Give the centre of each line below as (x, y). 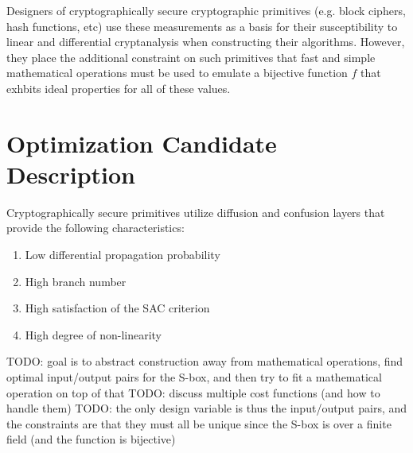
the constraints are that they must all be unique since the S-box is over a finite (199, 423)
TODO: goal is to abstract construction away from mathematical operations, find (205, 361)
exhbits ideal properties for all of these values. (119, 88)
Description (71, 174)
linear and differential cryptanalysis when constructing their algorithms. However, (206, 42)
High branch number (76, 281)
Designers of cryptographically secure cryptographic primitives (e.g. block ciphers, (206, 10)
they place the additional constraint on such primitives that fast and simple (191, 57)
